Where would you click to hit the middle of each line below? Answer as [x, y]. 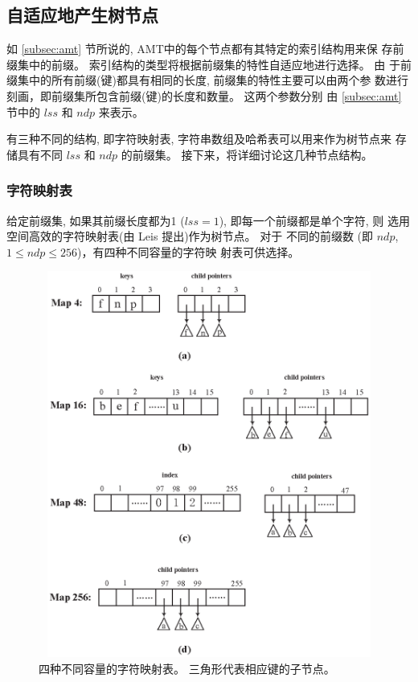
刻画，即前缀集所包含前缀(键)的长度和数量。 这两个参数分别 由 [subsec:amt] [204, 95]
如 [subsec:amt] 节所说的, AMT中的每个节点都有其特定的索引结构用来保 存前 [205, 49]
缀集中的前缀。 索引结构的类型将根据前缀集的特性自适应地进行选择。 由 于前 [209, 64]
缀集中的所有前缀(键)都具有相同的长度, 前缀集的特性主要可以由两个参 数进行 [208, 80]
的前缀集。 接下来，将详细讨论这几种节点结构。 [247, 154]
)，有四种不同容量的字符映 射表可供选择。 [189, 251]
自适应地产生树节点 [82, 15]
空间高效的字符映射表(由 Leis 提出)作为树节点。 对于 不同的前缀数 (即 [190, 236]
